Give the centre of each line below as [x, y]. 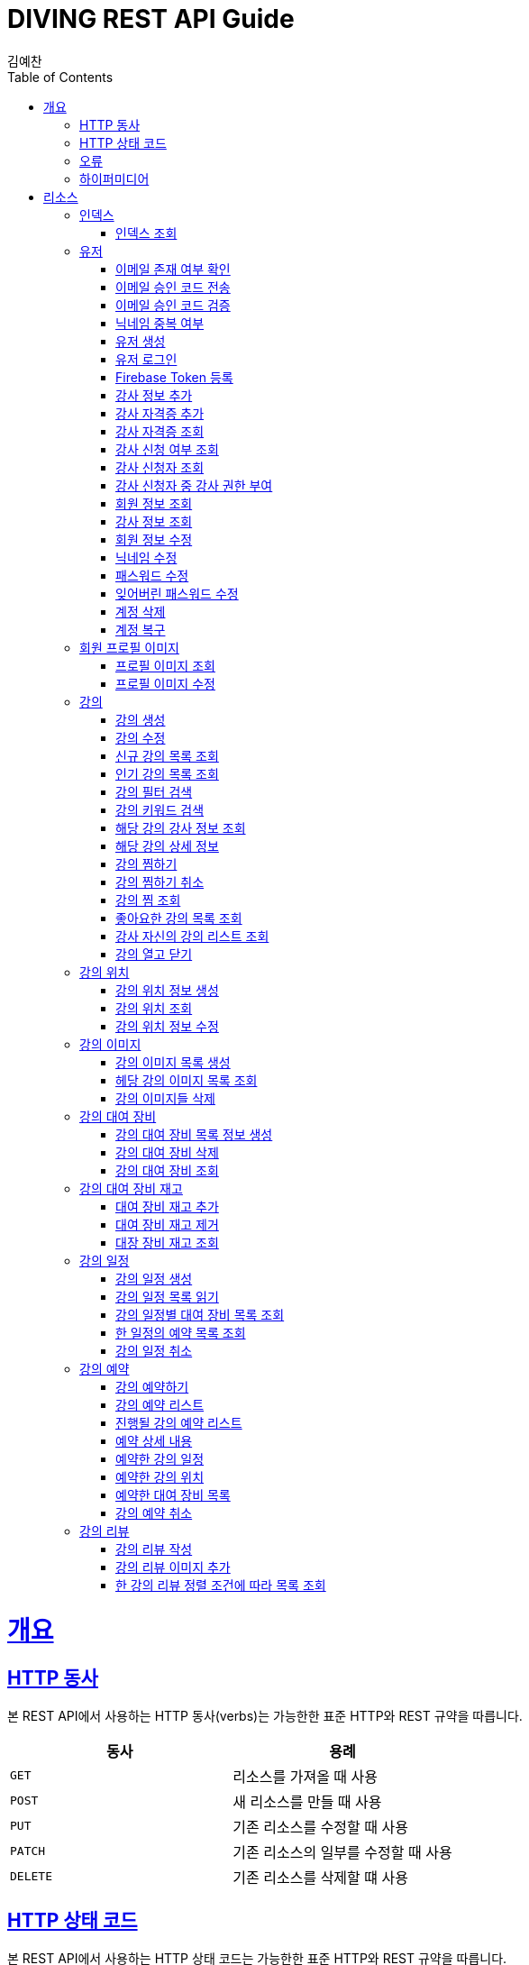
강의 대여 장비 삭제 [167, 1152]
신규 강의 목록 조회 [167, 755]
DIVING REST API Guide [151, 19]
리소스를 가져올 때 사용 [306, 1776]
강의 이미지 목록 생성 [173, 1062]
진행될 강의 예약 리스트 [179, 1422]
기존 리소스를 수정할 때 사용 [320, 1827]
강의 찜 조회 [148, 900]
